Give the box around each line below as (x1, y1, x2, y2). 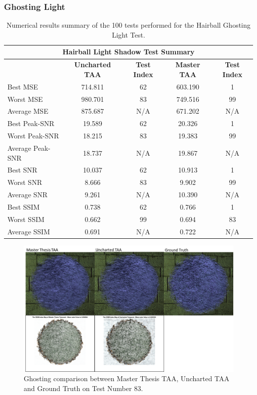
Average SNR (7, 189, 48, 200)
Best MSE (7, 81, 38, 91)
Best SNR (7, 165, 38, 175)
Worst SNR (7, 177, 42, 187)
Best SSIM (7, 201, 40, 212)
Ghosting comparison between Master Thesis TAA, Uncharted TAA (24, 373, 229, 384)
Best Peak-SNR (7, 118, 54, 129)
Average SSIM (7, 226, 50, 236)
